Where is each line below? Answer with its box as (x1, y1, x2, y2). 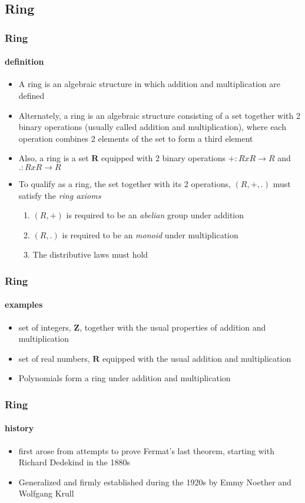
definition (5, 55, 44, 68)
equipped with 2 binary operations (101, 152, 226, 164)
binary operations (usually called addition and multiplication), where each (18, 121, 286, 133)
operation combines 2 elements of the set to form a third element (18, 132, 253, 144)
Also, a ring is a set (18, 152, 89, 164)
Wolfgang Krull (18, 487, 74, 499)
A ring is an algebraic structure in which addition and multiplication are (18, 78, 280, 90)
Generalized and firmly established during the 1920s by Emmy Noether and (18, 475, 291, 488)
